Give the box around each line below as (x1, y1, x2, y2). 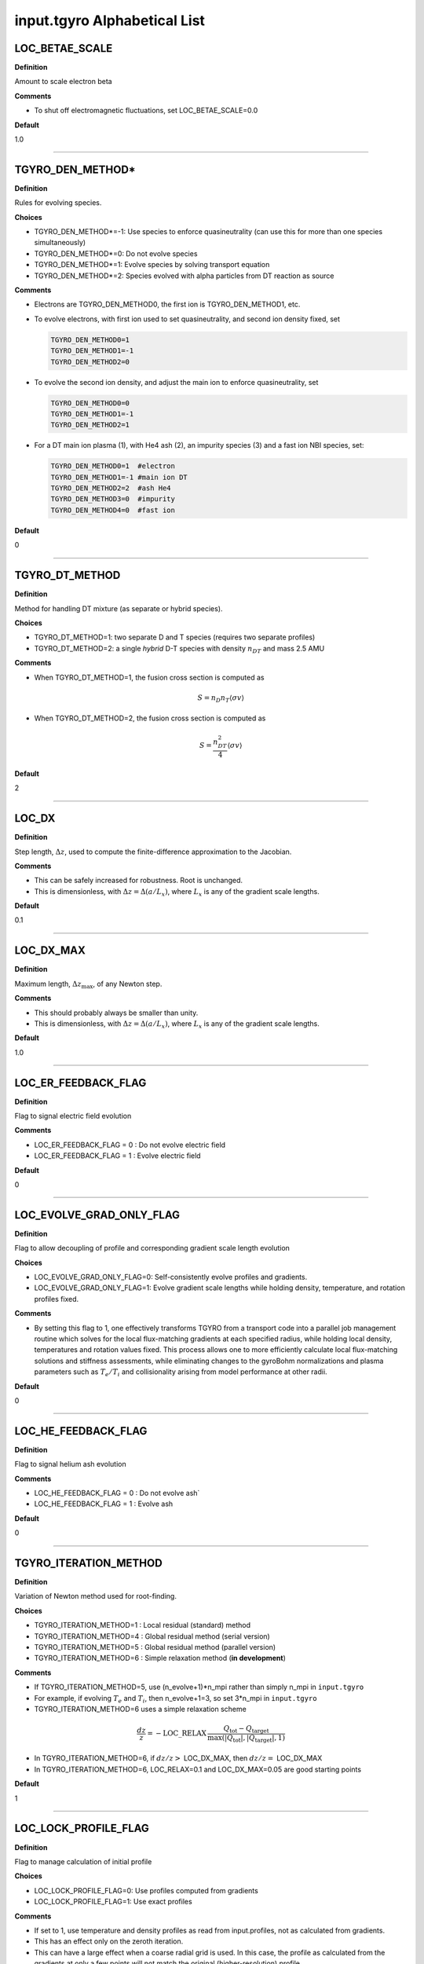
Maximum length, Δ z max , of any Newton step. (14, 979, 163, 990)
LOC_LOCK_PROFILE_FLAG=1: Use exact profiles (34, 1897, 192, 1907)
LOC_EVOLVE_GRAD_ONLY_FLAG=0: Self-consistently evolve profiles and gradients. (34, 1273, 308, 1282)
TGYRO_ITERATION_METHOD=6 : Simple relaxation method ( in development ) (34, 1654, 287, 1663)
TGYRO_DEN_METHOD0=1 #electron (50, 462, 176, 471)
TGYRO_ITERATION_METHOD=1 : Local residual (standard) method (34, 1621, 251, 1630)
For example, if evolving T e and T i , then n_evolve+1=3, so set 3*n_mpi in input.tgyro (34, 1693, 317, 1705)
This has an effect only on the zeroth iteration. (34, 1937, 184, 1946)
